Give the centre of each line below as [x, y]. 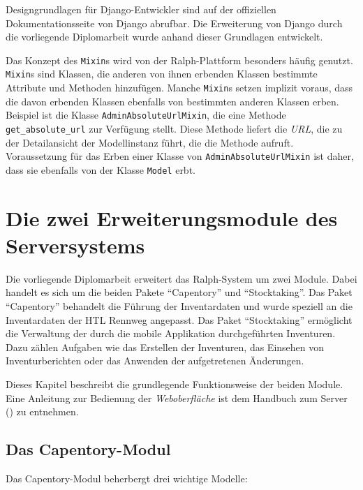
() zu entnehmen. [42, 411]
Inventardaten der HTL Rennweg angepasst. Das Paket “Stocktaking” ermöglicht [179, 319]
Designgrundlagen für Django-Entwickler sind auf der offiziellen [141, 9]
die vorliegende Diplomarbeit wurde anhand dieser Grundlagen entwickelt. [164, 37]
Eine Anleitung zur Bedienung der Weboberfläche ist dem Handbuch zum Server [177, 398]
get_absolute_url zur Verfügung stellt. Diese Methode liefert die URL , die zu [174, 128]
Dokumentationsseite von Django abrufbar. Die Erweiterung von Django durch [174, 23]
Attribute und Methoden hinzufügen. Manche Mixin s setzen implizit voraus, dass [179, 88]
